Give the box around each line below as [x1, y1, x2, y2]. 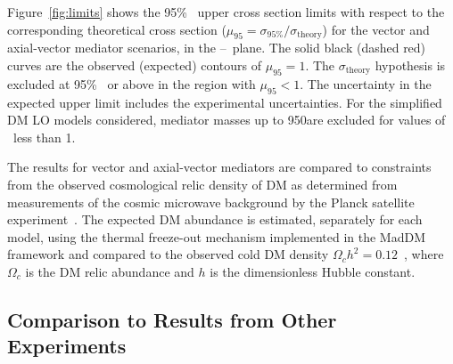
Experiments [7, 332, 127, 360]
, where [404, 245, 444, 263]
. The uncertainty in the [300, 74, 432, 93]
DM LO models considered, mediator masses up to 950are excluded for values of [7, 110, 446, 129]
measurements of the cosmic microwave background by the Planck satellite [7, 192, 415, 211]
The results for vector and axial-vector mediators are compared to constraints [7, 158, 432, 176]
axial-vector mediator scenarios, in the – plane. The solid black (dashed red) [7, 38, 426, 57]
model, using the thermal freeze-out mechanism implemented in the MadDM [7, 227, 426, 246]
